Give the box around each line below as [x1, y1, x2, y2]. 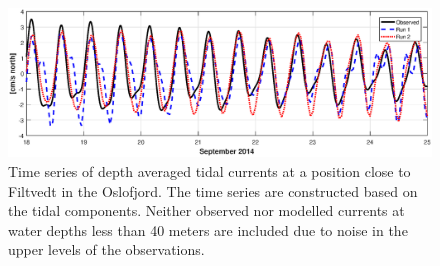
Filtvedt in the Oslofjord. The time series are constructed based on [8, 180, 418, 201]
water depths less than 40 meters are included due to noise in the [8, 219, 408, 240]
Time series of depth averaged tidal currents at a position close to [8, 161, 411, 182]
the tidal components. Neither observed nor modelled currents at [8, 200, 405, 221]
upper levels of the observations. [8, 239, 205, 260]
